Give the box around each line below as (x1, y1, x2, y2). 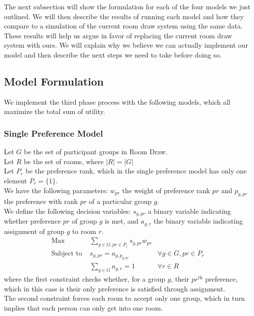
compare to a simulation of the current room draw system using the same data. (4, 21, 243, 31)
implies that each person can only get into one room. (4, 302, 163, 313)
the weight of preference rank (122, 185, 210, 195)
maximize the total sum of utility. (4, 106, 105, 116)
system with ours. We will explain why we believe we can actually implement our (4, 40, 248, 50)
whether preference (4, 216, 61, 226)
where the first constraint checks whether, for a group (4, 273, 166, 284)
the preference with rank (4, 196, 78, 206)
